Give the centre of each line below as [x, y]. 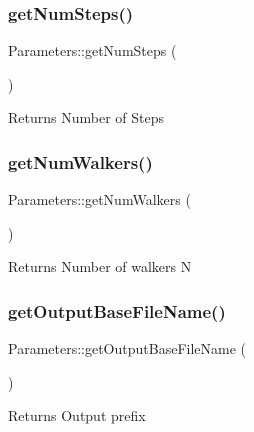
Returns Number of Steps [86, 117]
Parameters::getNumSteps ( [92, 50]
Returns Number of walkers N [100, 266]
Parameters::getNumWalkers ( [99, 199]
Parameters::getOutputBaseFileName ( [127, 348]
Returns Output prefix [77, 415]
